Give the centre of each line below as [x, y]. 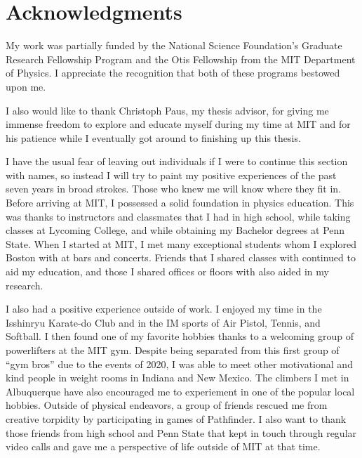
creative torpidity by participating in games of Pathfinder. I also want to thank [176, 418]
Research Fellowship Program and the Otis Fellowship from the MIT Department [181, 59]
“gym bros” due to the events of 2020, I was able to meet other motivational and [179, 364]
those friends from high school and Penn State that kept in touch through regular [181, 432]
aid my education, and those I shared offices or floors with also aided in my [167, 271]
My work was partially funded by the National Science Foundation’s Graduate [174, 45]
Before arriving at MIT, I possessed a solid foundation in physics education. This [180, 203]
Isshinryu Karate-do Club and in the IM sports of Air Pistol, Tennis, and [163, 322]
